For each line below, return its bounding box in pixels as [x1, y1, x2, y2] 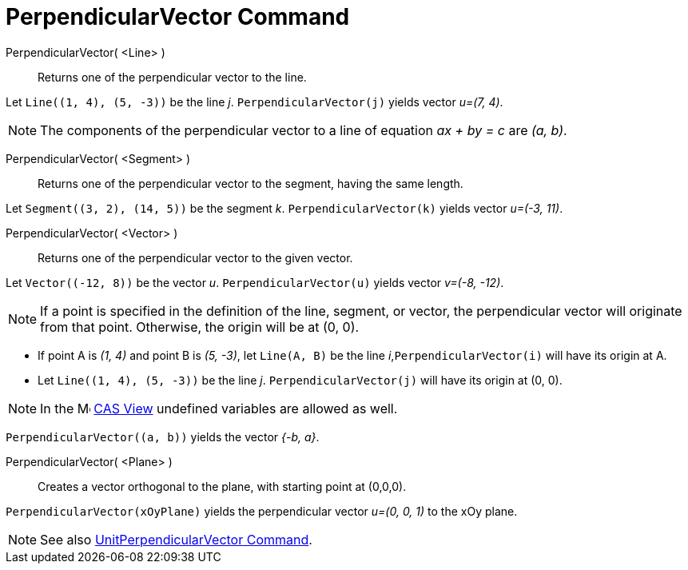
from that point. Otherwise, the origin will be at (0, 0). [40, 318, 360, 335]
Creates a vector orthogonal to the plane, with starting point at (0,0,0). [38, 479, 407, 493]
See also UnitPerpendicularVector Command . [40, 531, 312, 548]
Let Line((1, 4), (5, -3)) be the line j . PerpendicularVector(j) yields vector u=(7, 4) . [6, 94, 503, 109]
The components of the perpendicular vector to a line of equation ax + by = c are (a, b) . [40, 122, 567, 138]
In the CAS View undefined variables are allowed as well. [40, 400, 398, 417]
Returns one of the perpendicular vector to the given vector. [38, 250, 353, 265]
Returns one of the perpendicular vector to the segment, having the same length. [38, 176, 463, 190]
